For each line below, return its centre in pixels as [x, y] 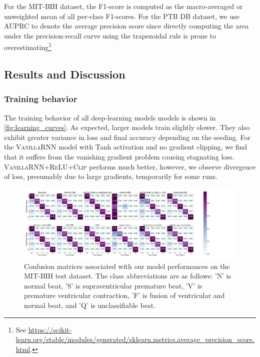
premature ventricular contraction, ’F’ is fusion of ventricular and [124, 295]
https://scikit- [50, 329]
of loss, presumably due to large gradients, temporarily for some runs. [111, 176]
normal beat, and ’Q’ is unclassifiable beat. [90, 305]
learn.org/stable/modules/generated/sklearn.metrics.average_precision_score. [135, 339]
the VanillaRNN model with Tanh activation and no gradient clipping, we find [126, 147]
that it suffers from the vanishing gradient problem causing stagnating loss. [119, 156]
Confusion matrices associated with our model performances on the [127, 266]
